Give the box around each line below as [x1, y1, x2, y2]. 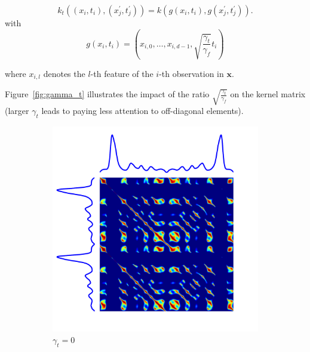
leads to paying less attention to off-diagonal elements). [41, 104, 244, 116]
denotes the [43, 67, 85, 79]
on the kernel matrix [230, 88, 306, 100]
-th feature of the [90, 67, 154, 79]
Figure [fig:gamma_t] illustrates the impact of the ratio [5, 88, 210, 100]
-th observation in [159, 67, 224, 79]
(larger [5, 104, 29, 116]
